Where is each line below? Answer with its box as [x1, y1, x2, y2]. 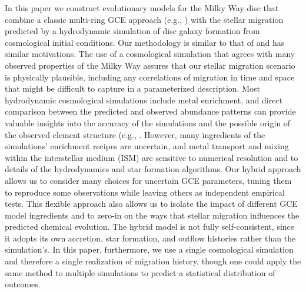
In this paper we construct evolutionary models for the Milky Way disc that [5, 2, 279, 14]
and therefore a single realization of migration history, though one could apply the [5, 255, 301, 267]
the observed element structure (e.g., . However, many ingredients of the [5, 128, 265, 140]
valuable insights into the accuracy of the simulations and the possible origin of [5, 116, 291, 129]
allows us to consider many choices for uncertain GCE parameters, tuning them [5, 174, 292, 186]
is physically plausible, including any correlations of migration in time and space [5, 71, 295, 83]
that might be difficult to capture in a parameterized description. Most [5, 82, 260, 95]
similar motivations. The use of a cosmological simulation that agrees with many [5, 48, 295, 60]
